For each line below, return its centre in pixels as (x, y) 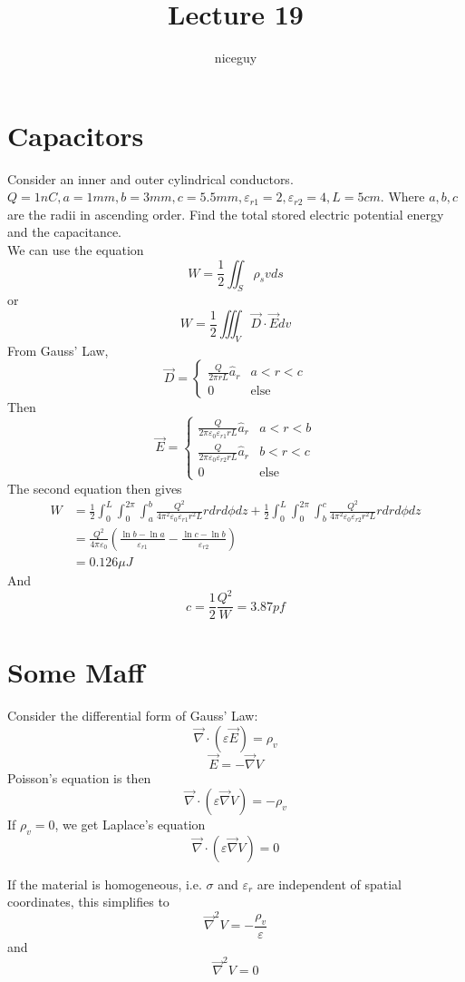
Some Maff (76, 672)
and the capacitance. (64, 232)
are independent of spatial (329, 884)
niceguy (236, 58)
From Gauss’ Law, (58, 350)
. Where (402, 196)
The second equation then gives (95, 488)
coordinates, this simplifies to (88, 902)
